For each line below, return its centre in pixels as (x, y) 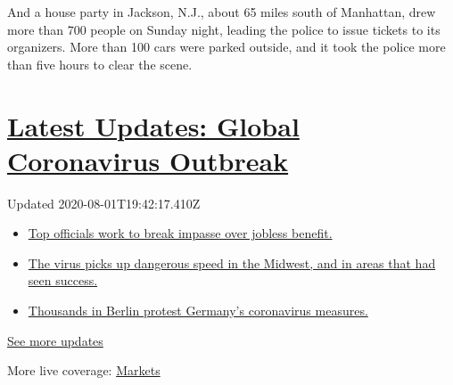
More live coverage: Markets (84, 370)
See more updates (55, 340)
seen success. (63, 280)
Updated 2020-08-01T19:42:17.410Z (104, 203)
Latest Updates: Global (153, 125)
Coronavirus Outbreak (148, 160)
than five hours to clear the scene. (100, 64)
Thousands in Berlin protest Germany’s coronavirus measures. (198, 311)
